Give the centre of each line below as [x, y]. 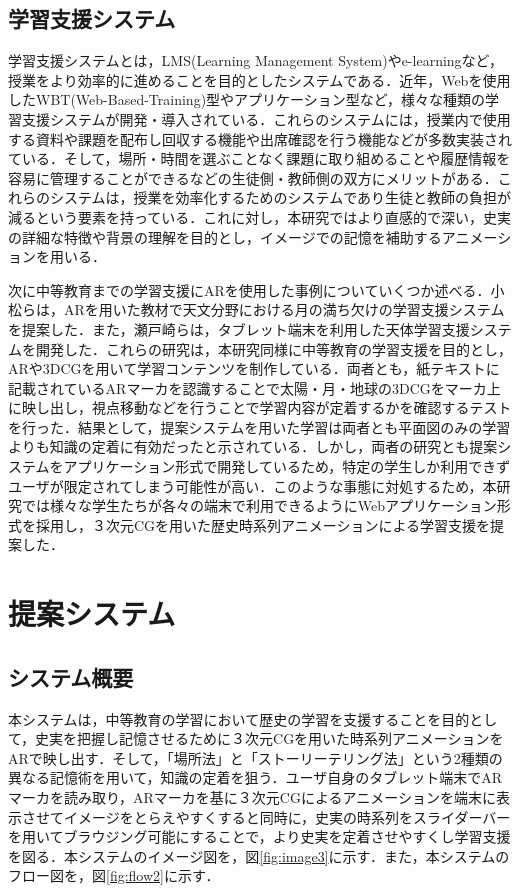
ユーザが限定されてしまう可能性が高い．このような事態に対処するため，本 [252, 485]
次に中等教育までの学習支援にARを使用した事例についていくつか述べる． [249, 289]
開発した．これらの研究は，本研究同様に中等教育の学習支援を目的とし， [273, 348]
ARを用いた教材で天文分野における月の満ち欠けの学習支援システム [284, 309]
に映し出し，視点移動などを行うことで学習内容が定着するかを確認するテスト [260, 407]
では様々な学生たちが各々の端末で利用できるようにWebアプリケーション [259, 505]
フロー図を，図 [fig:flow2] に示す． [114, 875]
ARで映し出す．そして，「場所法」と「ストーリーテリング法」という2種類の [255, 757]
